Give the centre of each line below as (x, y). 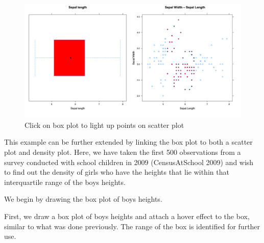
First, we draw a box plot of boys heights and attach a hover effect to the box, (127, 216)
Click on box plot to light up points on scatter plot (104, 125)
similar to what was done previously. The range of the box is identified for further (132, 226)
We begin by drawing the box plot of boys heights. (83, 199)
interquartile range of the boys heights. (65, 182)
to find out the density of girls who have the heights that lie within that (117, 172)
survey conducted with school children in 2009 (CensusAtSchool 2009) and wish (129, 162)
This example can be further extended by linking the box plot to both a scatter (128, 142)
